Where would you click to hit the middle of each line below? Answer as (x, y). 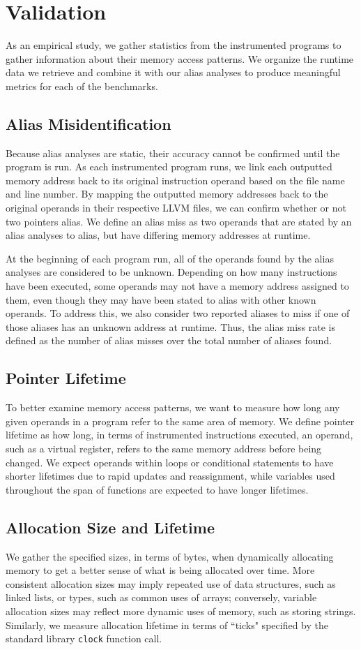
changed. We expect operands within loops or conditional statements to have (170, 462)
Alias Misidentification (89, 123)
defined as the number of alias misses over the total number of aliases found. (169, 340)
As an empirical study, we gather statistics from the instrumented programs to (174, 45)
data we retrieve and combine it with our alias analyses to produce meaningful (173, 72)
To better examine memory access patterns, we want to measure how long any (173, 407)
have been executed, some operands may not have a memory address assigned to (177, 286)
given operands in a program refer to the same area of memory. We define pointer (180, 421)
